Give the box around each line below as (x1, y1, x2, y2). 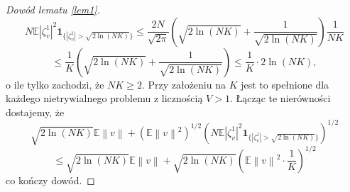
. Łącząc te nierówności (229, 91, 331, 106)
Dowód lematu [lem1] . (6, 2, 100, 16)
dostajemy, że (6, 104, 65, 119)
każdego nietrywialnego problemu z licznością (6, 91, 203, 106)
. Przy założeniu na (141, 77, 226, 91)
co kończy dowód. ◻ (6, 172, 95, 187)
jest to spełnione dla (241, 77, 329, 91)
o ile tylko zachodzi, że (6, 77, 104, 91)
